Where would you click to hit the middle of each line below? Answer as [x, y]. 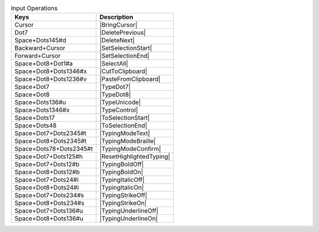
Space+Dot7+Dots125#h [49, 156]
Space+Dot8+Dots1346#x [51, 71]
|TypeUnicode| [120, 102]
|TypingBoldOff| [122, 164]
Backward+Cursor [40, 48]
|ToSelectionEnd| [123, 126]
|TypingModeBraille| [128, 141]
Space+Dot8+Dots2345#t [51, 141]
